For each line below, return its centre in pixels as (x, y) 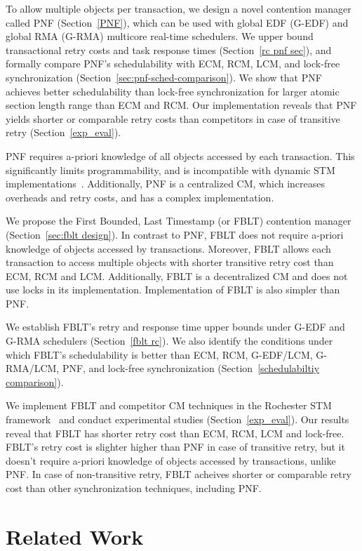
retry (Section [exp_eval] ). (63, 132)
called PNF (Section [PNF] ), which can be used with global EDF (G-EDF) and (177, 22)
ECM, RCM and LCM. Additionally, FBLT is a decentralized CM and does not (177, 275)
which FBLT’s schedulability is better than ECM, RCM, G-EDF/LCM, (159, 354)
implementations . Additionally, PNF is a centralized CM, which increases (166, 184)
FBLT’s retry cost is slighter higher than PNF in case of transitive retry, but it (175, 447)
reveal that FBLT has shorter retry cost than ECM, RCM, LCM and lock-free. (175, 433)
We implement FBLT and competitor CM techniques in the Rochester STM (169, 405)
